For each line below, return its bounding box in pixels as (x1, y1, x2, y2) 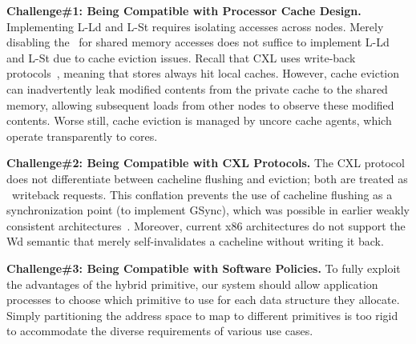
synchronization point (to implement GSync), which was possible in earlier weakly (6, 202, 410, 218)
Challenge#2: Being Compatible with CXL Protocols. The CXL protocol (6, 154, 405, 171)
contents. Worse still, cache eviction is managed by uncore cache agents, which (6, 112, 392, 129)
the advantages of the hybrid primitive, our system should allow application (6, 275, 378, 292)
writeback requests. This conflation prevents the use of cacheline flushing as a (11, 186, 393, 202)
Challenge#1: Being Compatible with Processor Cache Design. (6, 2, 361, 18)
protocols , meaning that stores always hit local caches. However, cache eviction (6, 65, 400, 82)
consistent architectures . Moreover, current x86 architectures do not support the (6, 217, 406, 234)
